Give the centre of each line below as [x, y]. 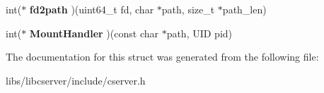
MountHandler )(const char [94, 33]
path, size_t [188, 9]
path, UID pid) [199, 33]
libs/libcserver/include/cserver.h [76, 80]
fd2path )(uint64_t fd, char [92, 9]
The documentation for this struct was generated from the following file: [162, 57]
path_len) [244, 9]
